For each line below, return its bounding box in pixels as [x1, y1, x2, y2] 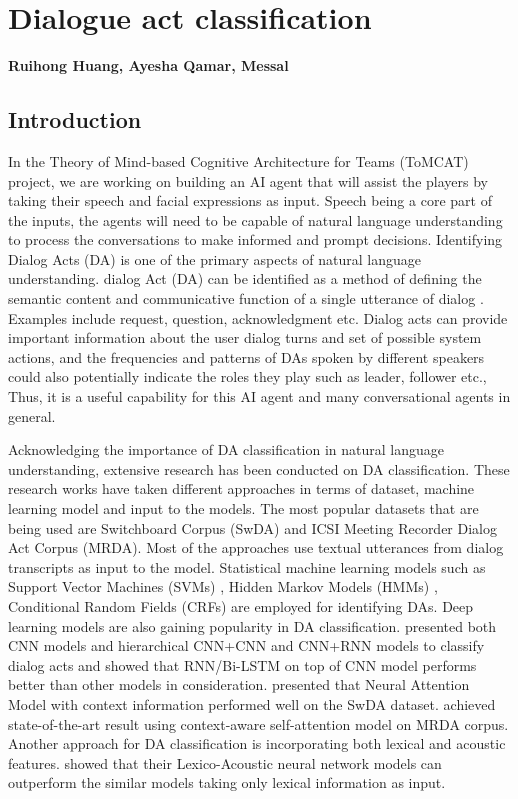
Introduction [8, 104, 142, 135]
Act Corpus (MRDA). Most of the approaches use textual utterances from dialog [8, 537, 504, 558]
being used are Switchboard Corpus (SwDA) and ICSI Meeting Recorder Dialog [8, 517, 498, 538]
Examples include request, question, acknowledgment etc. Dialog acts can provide [8, 307, 508, 328]
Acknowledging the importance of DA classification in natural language [8, 439, 445, 460]
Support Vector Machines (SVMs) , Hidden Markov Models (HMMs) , [8, 576, 438, 597]
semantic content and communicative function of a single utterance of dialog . [8, 288, 484, 309]
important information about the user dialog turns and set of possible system [8, 327, 482, 348]
